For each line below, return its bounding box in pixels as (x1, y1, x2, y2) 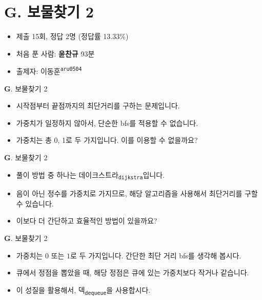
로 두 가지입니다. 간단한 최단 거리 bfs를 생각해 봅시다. (70, 250, 241, 260)
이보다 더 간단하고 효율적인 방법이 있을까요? (16, 215, 157, 226)
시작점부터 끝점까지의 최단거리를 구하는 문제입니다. (16, 100, 180, 111)
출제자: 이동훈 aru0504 (16, 65, 82, 76)
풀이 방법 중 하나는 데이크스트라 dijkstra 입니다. (16, 169, 165, 181)
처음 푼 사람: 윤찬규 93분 (16, 48, 95, 59)
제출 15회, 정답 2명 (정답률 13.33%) (16, 31, 129, 42)
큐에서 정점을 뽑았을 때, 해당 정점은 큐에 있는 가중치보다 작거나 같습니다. (16, 267, 249, 278)
